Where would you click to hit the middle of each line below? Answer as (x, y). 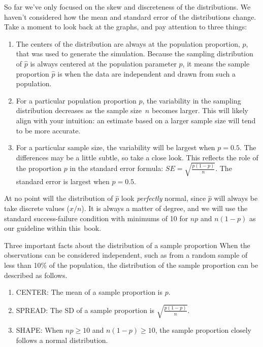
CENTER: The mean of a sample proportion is (89, 292)
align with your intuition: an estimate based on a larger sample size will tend (136, 120)
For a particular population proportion (76, 100)
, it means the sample (216, 63)
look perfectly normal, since (163, 198)
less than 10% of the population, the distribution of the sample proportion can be (131, 265)
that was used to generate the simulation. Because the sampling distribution (135, 54)
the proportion (39, 168)
